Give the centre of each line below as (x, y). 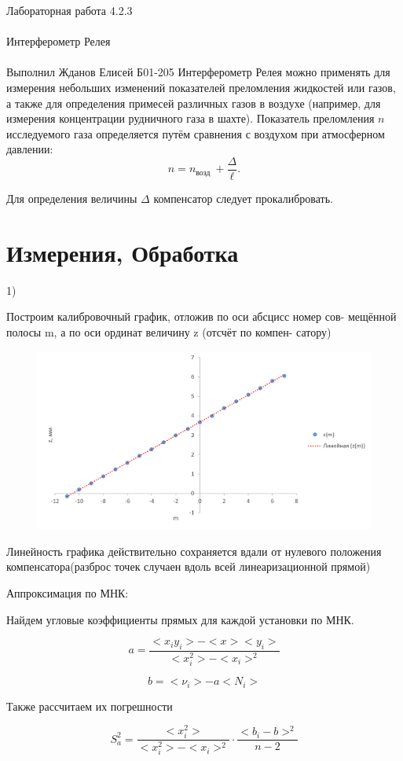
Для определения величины (72, 198)
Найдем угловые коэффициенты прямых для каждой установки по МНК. (180, 619)
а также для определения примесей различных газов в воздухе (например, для (194, 103)
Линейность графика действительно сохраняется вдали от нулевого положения (194, 551)
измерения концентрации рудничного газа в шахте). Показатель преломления (191, 118)
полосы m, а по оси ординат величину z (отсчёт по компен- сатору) (169, 331)
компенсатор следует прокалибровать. (244, 198)
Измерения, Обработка (123, 252)
